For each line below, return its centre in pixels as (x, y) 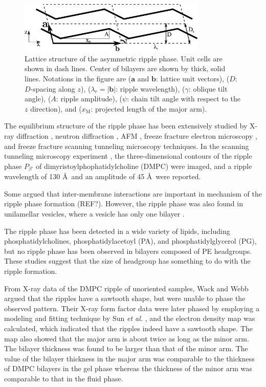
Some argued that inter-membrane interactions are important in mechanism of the (133, 193)
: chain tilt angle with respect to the (184, 99)
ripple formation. (31, 271)
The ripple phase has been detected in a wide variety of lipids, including (117, 231)
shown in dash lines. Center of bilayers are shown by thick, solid (125, 68)
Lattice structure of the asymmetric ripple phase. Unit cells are (124, 58)
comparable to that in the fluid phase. (64, 378)
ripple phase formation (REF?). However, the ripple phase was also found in (124, 203)
